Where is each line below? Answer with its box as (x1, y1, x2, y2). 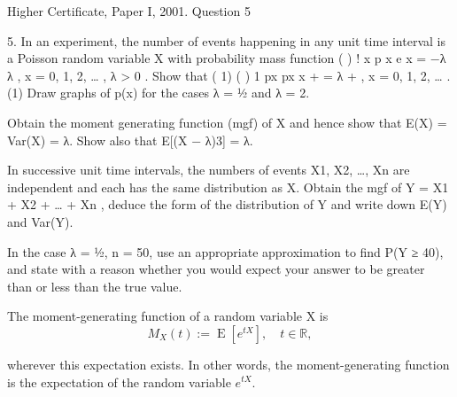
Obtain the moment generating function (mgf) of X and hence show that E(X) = (7, 113, 447, 131)
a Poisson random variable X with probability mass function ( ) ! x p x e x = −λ (7, 49, 446, 67)
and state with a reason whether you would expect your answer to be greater (7, 260, 425, 278)
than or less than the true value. (7, 276, 182, 295)
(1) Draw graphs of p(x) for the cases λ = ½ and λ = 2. (7, 83, 310, 102)
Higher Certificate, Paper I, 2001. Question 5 (7, 2, 251, 19)
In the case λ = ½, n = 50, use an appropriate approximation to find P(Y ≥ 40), (7, 242, 444, 261)
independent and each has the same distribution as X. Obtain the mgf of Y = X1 (7, 177, 449, 196)
